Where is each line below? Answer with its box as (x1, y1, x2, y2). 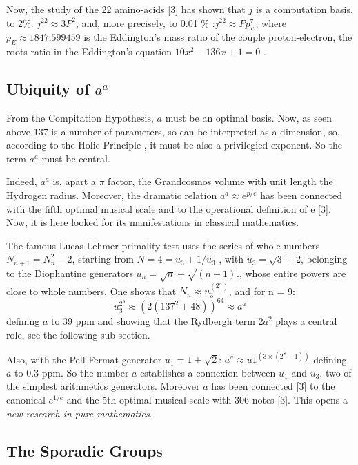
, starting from (72, 252, 134, 266)
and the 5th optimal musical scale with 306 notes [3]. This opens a (66, 392, 348, 406)
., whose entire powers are (237, 265, 346, 280)
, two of (319, 365, 352, 379)
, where (255, 15, 286, 30)
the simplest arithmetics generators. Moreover (6, 379, 200, 393)
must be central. (41, 151, 110, 165)
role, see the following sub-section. (6, 328, 150, 342)
